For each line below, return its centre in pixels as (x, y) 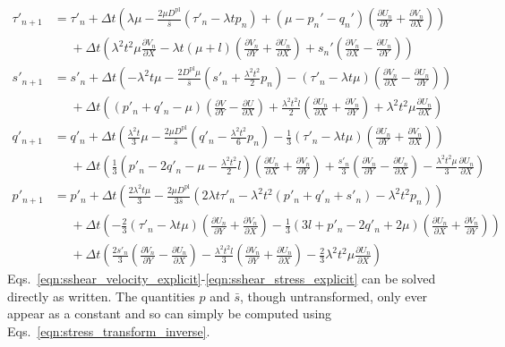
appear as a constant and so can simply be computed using (170, 313)
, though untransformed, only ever (334, 296)
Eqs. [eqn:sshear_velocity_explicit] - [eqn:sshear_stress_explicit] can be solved (222, 279)
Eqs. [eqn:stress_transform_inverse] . (109, 331)
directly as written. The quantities (101, 296)
